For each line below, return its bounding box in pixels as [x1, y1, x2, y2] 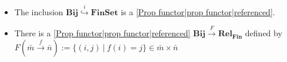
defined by [245, 27, 282, 39]
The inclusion [14, 5, 64, 18]
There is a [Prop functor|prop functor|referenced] [14, 27, 191, 39]
